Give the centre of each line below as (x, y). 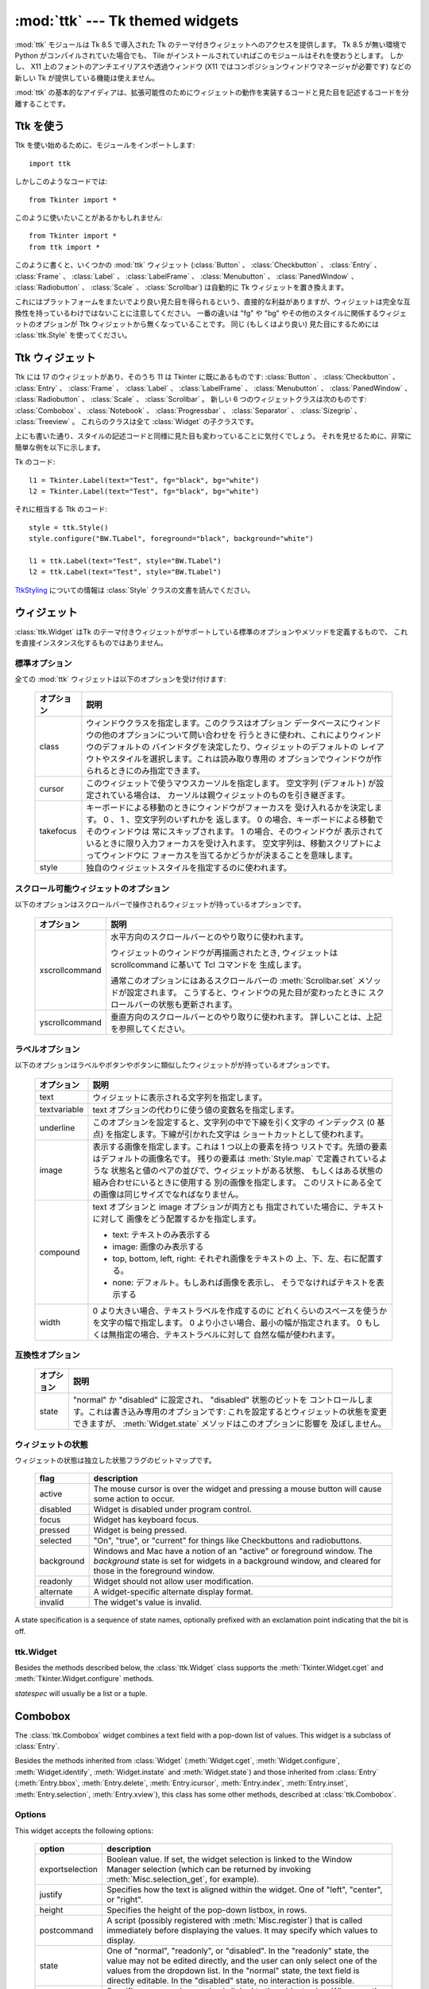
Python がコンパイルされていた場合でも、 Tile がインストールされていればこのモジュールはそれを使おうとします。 (201, 55)
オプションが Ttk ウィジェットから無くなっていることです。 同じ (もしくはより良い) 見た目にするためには (207, 324)
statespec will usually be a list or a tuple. (81, 1693)
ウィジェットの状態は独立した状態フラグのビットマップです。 (115, 1461)
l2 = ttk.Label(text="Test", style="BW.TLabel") (125, 572)
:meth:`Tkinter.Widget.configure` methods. (84, 1679)
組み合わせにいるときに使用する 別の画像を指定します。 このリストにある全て (238, 1182)
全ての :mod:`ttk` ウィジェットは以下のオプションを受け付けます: (120, 679)
